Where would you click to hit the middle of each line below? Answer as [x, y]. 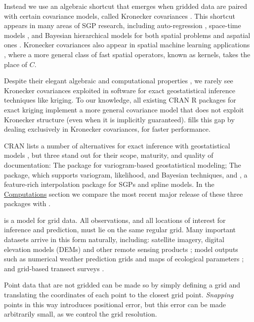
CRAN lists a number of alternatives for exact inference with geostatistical [117, 145]
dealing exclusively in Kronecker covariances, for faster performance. [107, 129]
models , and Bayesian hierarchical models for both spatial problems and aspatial [127, 35]
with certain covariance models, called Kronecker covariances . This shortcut [120, 16]
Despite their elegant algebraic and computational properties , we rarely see [119, 81]
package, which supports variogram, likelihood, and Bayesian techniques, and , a [126, 174]
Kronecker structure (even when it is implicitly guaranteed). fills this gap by [119, 119]
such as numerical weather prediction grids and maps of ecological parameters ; [124, 259]
